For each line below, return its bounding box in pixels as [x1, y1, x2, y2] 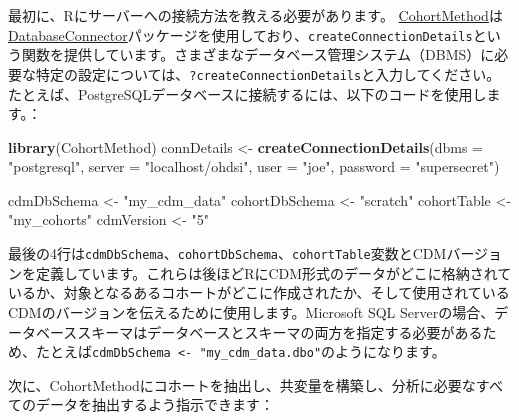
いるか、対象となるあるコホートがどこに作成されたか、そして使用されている [8, 282, 510, 303]
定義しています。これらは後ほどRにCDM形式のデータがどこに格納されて [35, 262, 512, 283]
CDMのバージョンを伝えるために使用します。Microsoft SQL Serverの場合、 [8, 301, 495, 322]
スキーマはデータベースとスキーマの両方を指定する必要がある [77, 321, 483, 342]
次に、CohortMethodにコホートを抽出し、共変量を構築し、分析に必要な [8, 374, 476, 395]
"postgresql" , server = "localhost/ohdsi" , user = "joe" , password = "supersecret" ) [8, 156, 500, 177]
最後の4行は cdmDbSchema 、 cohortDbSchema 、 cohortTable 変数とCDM [8, 243, 447, 264]
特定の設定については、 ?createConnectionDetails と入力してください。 [35, 63, 501, 84]
